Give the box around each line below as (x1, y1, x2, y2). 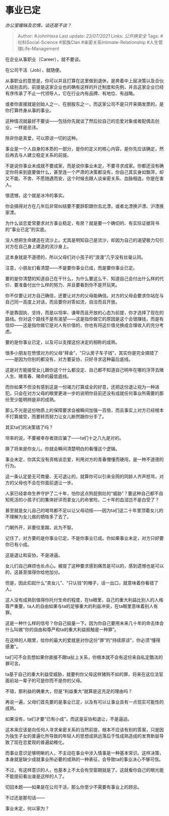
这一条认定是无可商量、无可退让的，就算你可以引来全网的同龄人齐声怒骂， (5, 473, 159, 479)
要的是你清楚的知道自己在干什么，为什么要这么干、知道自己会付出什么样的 (5, 275, 159, 281)
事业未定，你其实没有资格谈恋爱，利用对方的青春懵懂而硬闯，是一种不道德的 (5, 456, 164, 462)
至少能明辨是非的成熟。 (9, 396, 58, 402)
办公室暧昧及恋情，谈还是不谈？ (5, 22, 71, 28)
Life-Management (22, 45, 59, 51)
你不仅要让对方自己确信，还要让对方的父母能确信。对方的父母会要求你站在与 (5, 292, 164, 298)
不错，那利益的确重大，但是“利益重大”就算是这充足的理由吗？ (5, 688, 133, 694)
